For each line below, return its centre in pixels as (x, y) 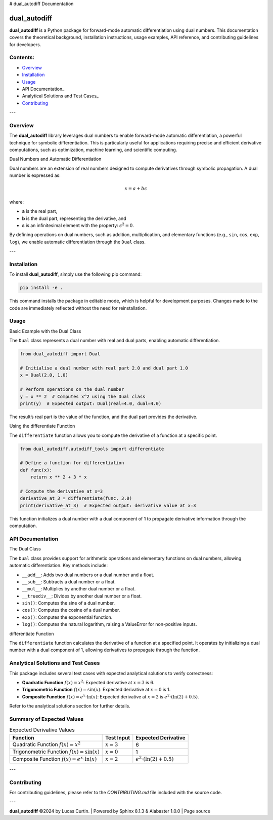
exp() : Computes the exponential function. (67, 617)
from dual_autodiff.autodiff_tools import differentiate (92, 449)
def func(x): (36, 470)
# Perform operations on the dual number (72, 389)
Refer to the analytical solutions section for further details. (70, 706)
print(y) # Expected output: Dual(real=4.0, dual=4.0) (91, 403)
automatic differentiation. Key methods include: (59, 566)
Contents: (22, 57)
